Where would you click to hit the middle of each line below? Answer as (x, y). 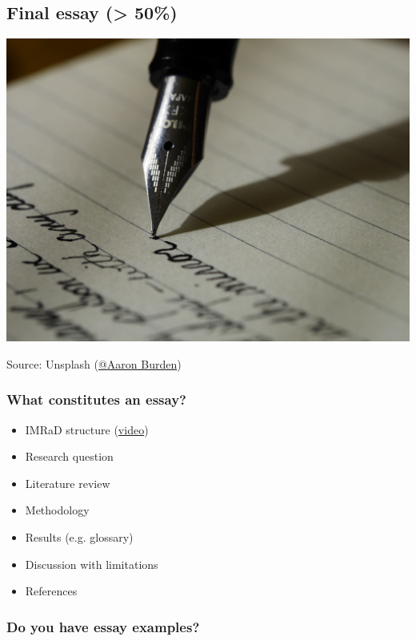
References (51, 591)
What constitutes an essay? (96, 399)
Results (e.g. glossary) (79, 536)
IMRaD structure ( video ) (87, 429)
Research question (69, 456)
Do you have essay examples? (103, 626)
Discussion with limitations (92, 564)
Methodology (57, 510)
